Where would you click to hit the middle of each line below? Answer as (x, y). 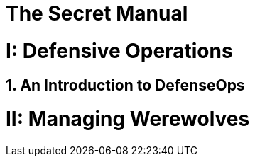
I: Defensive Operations (119, 51)
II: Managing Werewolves (128, 119)
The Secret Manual (97, 13)
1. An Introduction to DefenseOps (125, 85)
